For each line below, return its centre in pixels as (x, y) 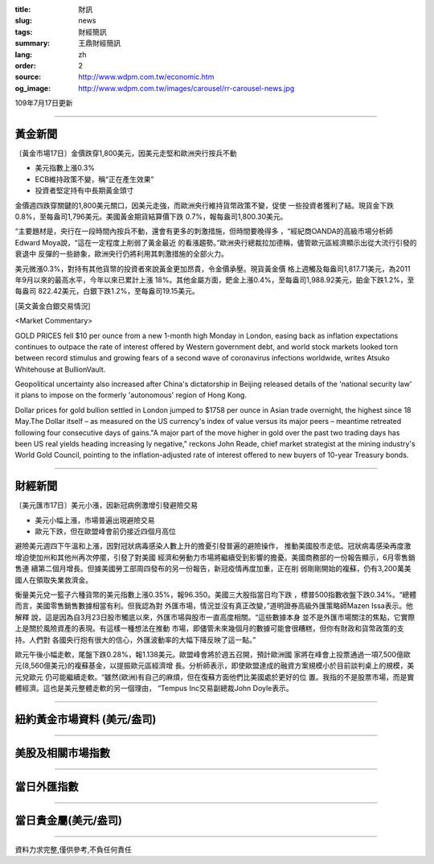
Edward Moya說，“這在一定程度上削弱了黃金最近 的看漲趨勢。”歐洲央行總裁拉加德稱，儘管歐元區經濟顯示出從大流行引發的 (216, 242)
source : (28, 77)
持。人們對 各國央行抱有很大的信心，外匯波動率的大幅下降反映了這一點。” (135, 640)
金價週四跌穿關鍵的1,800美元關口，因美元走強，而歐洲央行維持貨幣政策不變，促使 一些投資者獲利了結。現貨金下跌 (204, 205)
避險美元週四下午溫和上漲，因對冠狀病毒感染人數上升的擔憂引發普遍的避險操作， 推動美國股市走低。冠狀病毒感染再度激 (213, 546)
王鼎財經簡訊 (99, 43)
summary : (33, 43)
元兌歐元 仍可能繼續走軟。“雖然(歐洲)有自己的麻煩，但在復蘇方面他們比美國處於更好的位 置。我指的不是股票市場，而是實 (215, 677)
